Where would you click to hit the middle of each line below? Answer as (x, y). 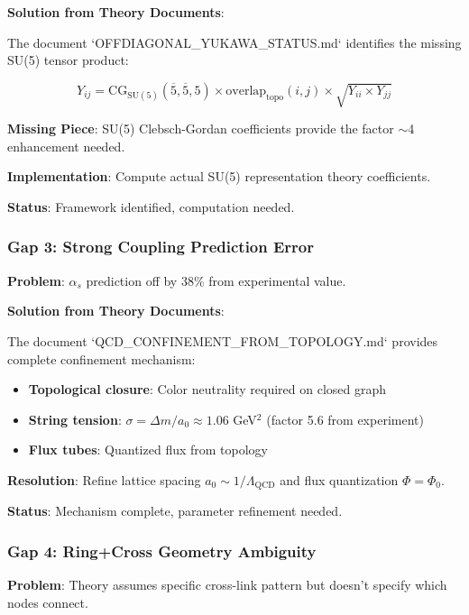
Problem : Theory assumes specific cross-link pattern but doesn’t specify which (227, 585)
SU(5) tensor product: (68, 60)
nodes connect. (48, 602)
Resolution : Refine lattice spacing (104, 479)
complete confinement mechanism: (101, 358)
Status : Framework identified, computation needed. (151, 206)
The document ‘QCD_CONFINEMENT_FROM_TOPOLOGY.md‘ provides (223, 340)
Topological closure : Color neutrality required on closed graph (207, 389)
